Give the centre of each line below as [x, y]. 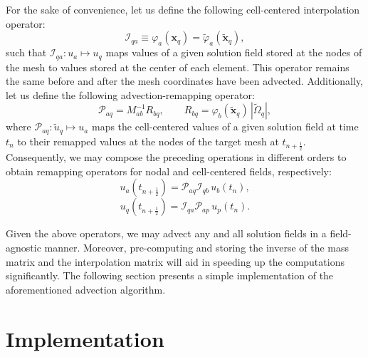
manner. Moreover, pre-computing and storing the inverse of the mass [197, 248]
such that [26, 52]
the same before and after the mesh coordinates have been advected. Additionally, [185, 81]
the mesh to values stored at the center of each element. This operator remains [178, 67]
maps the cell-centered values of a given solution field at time [225, 126]
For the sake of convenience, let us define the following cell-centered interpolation [183, 9]
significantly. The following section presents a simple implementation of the [170, 275]
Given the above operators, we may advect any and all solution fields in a [166, 233]
